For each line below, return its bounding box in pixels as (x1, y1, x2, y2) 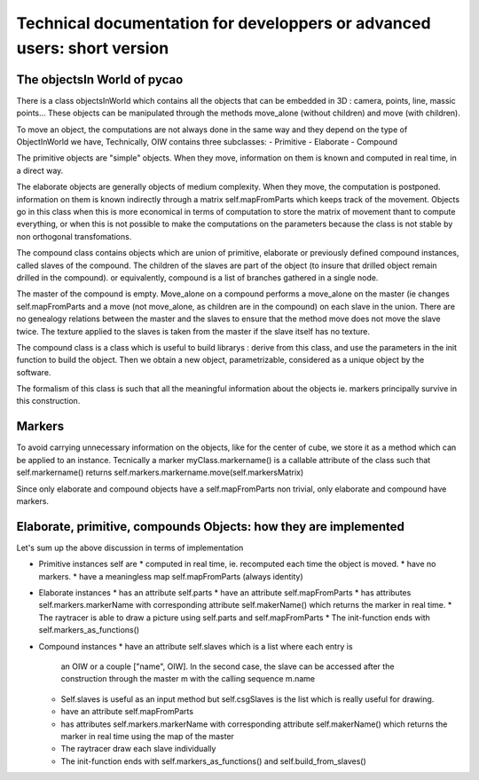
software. (16, 366, 51, 377)
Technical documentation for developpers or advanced (16, 13, 431, 33)
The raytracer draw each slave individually (60, 744, 216, 754)
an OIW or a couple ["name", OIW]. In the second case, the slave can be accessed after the (60, 661, 395, 672)
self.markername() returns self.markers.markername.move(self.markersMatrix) (16, 467, 304, 478)
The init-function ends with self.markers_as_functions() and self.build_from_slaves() (60, 755, 367, 767)
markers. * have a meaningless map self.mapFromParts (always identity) (38, 571, 303, 581)
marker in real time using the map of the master (60, 730, 235, 741)
